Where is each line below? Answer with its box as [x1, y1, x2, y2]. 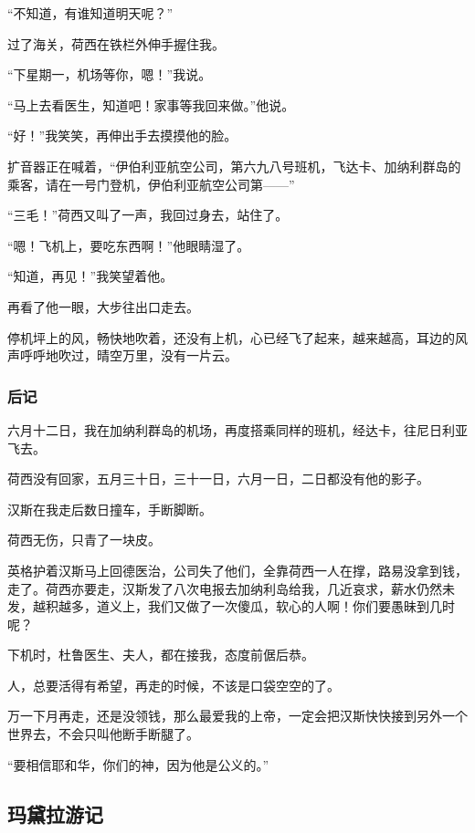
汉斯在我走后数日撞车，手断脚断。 [7, 499, 212, 518]
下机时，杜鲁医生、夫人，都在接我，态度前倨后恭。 [7, 645, 314, 664]
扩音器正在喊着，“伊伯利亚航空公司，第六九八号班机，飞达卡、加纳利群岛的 [7, 156, 461, 175]
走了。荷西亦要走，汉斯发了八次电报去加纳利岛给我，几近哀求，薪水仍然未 [7, 578, 455, 598]
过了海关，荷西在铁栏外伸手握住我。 [7, 34, 225, 53]
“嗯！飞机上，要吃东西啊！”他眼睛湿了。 [7, 235, 250, 255]
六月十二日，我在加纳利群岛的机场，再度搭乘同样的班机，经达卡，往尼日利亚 [7, 420, 468, 439]
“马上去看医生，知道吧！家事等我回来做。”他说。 [7, 95, 295, 114]
